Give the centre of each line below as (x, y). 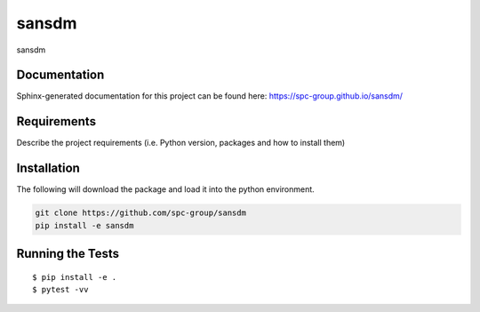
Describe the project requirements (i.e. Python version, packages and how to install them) (181, 143)
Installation (48, 168)
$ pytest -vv (60, 290)
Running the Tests (68, 254)
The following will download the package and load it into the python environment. (165, 189)
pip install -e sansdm (84, 225)
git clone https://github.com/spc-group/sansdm (140, 213)
